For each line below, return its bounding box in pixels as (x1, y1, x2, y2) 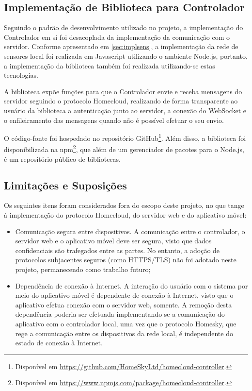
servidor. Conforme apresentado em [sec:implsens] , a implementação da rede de (4, 41, 238, 51)
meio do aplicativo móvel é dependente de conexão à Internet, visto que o (15, 290, 234, 300)
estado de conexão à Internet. (15, 338, 103, 348)
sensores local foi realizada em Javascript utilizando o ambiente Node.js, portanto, (4, 51, 248, 61)
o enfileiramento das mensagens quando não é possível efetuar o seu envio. (4, 115, 224, 125)
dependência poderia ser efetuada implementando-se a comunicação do (15, 309, 225, 319)
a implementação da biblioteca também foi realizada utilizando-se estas (4, 60, 215, 70)
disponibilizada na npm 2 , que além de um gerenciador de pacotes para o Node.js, (4, 143, 244, 154)
